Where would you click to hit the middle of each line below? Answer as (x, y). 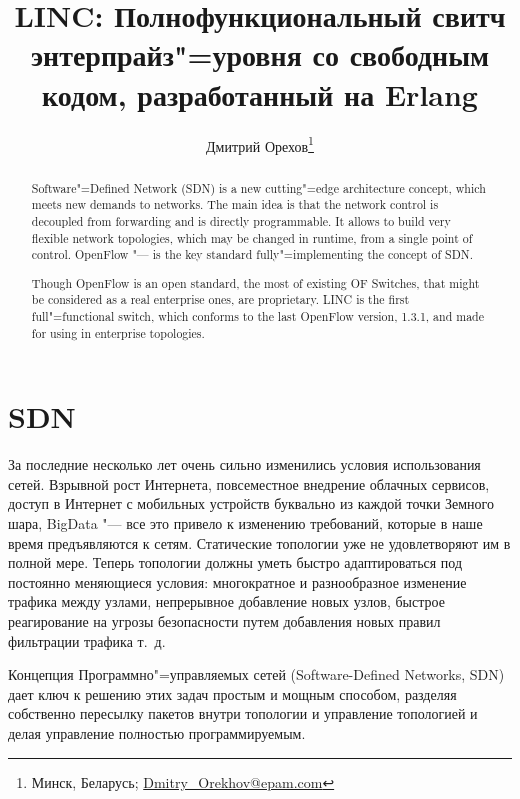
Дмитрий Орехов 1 (260, 144)
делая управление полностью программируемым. (157, 733)
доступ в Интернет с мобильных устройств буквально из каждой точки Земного (251, 503)
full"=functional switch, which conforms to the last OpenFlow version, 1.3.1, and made (257, 316)
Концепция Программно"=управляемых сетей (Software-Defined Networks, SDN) (256, 674)
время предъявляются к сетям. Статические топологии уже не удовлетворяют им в (259, 542)
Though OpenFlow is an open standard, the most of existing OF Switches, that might (255, 282)
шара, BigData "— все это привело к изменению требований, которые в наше (245, 523)
